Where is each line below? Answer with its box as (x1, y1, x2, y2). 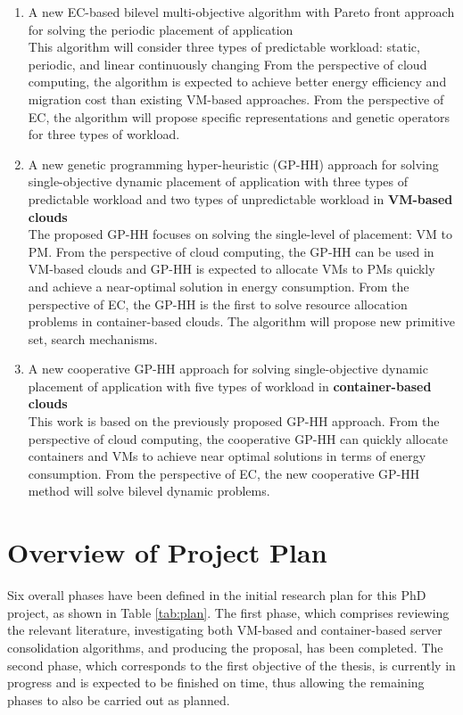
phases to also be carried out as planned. (7, 690, 230, 709)
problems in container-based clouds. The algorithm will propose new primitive (28, 312, 455, 331)
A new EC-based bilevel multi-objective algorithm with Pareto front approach (28, 3, 455, 21)
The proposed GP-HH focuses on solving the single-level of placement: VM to (28, 225, 452, 243)
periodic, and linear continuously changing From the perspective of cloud (28, 54, 427, 73)
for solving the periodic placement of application (28, 20, 294, 38)
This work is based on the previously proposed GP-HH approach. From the (28, 412, 440, 431)
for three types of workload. (28, 125, 180, 144)
